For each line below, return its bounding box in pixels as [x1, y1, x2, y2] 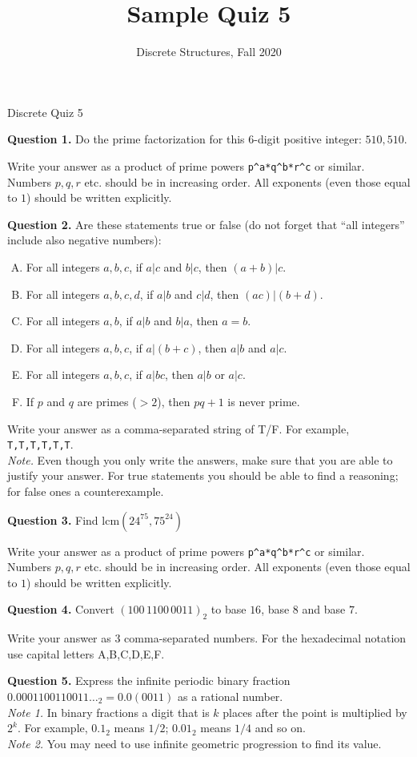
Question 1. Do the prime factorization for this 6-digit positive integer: [7, 131, 362, 147]
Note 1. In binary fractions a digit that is [7, 703, 210, 720]
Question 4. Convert [7, 601, 114, 618]
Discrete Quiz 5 [7, 103, 83, 120]
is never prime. [227, 393, 300, 409]
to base [211, 601, 247, 618]
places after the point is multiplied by [223, 703, 407, 720]
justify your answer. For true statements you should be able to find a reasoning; [7, 467, 399, 484]
